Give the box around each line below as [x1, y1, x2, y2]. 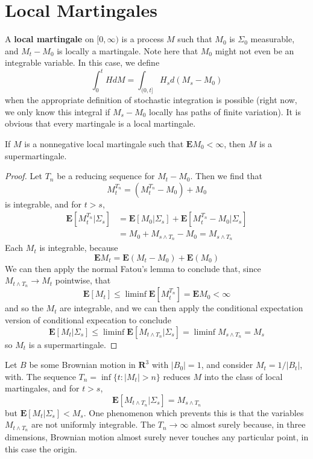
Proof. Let [5, 169, 42, 182]
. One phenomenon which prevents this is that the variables [83, 406, 304, 419]
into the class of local [204, 370, 283, 382]
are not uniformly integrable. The [31, 418, 156, 431]
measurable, [250, 33, 295, 45]
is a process [121, 33, 164, 45]
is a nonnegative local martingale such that [24, 137, 184, 150]
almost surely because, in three [191, 418, 306, 431]
